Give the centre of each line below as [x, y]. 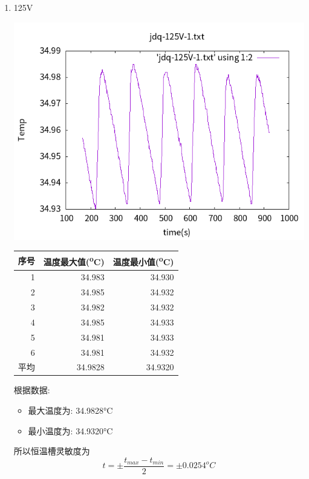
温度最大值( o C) [74, 260]
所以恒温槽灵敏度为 [52, 451]
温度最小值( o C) [143, 260]
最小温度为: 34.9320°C [70, 430]
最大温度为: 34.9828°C [70, 410]
